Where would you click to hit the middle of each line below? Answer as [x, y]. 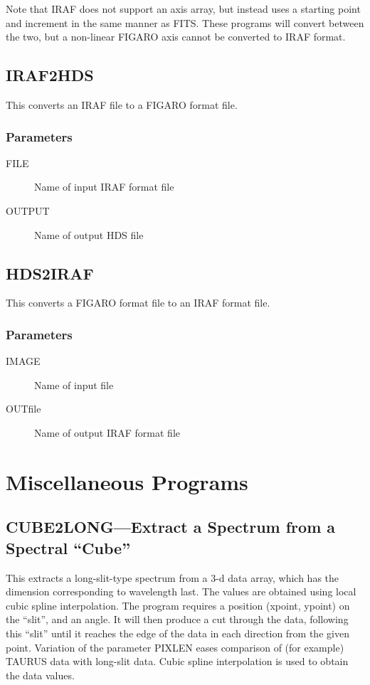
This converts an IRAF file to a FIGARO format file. [122, 104]
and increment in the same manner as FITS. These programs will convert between [185, 22]
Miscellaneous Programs [127, 481]
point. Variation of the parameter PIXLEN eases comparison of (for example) [175, 647]
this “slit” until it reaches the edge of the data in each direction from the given [178, 633]
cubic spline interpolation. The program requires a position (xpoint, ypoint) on [178, 605]
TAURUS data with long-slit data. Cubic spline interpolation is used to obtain [177, 661]
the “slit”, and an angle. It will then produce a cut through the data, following [177, 619]
